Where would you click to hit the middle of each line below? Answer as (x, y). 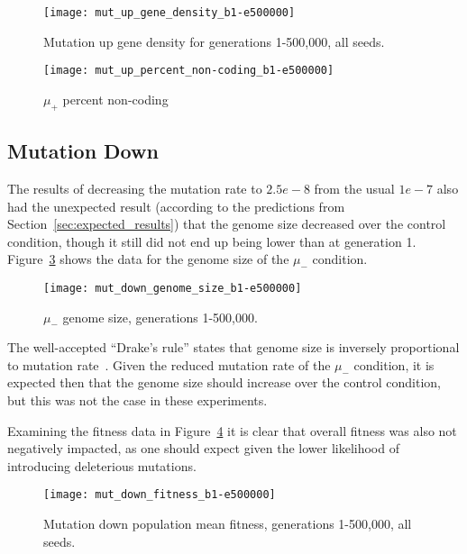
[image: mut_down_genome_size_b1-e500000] (173, 288)
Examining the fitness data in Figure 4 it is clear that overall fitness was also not (232, 430)
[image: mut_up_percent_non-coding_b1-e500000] (189, 71)
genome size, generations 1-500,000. (160, 317)
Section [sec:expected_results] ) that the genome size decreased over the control (227, 224)
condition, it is (394, 364)
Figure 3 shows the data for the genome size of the (148, 259)
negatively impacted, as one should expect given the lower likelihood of (203, 448)
